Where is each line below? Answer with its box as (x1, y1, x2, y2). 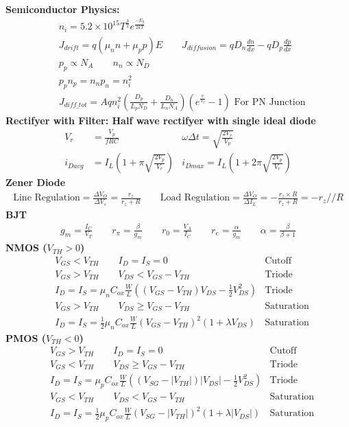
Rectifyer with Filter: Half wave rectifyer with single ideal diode (5, 113, 316, 127)
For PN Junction (234, 97, 306, 107)
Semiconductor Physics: (5, 2, 120, 16)
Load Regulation (160, 193, 230, 203)
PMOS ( (5, 330, 46, 345)
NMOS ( (5, 240, 47, 255)
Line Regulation (13, 193, 80, 203)
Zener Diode (5, 175, 66, 189)
